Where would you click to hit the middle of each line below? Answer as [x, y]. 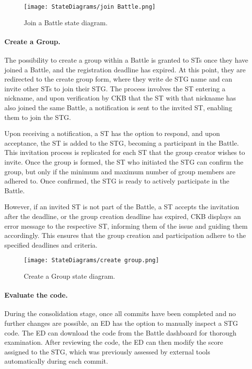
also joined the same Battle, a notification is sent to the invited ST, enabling [118, 108]
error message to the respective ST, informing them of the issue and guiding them [126, 226]
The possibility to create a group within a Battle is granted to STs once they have [126, 60]
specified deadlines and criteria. [51, 244]
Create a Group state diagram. [70, 276]
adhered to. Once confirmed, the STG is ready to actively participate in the [117, 181]
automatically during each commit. [56, 361]
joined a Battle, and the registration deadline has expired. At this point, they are [125, 69]
